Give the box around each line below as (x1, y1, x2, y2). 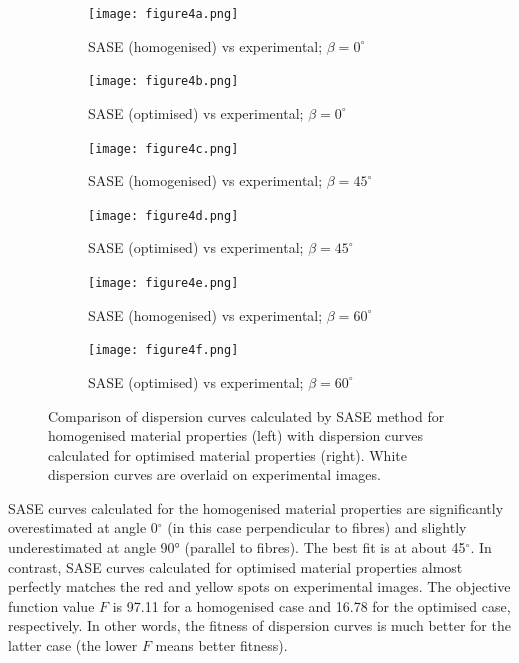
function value (8, 595, 95, 616)
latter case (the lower (8, 635, 138, 656)
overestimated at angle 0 (8, 517, 158, 538)
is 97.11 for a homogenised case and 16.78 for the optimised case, (112, 595, 511, 616)
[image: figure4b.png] (88, 74, 239, 89)
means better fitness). (155, 635, 288, 656)
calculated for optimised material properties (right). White (48, 444, 407, 465)
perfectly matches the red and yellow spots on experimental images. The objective (8, 576, 511, 597)
